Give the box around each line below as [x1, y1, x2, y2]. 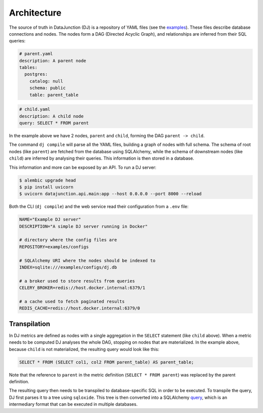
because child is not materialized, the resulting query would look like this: [9, 346, 159, 352]
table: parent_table [29, 92, 79, 98]
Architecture [9, 7, 62, 18]
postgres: [24, 71, 48, 77]
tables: [19, 65, 38, 70]
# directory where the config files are [19, 237, 117, 243]
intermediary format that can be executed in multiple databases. [9, 401, 138, 407]
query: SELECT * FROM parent [19, 120, 89, 126]
